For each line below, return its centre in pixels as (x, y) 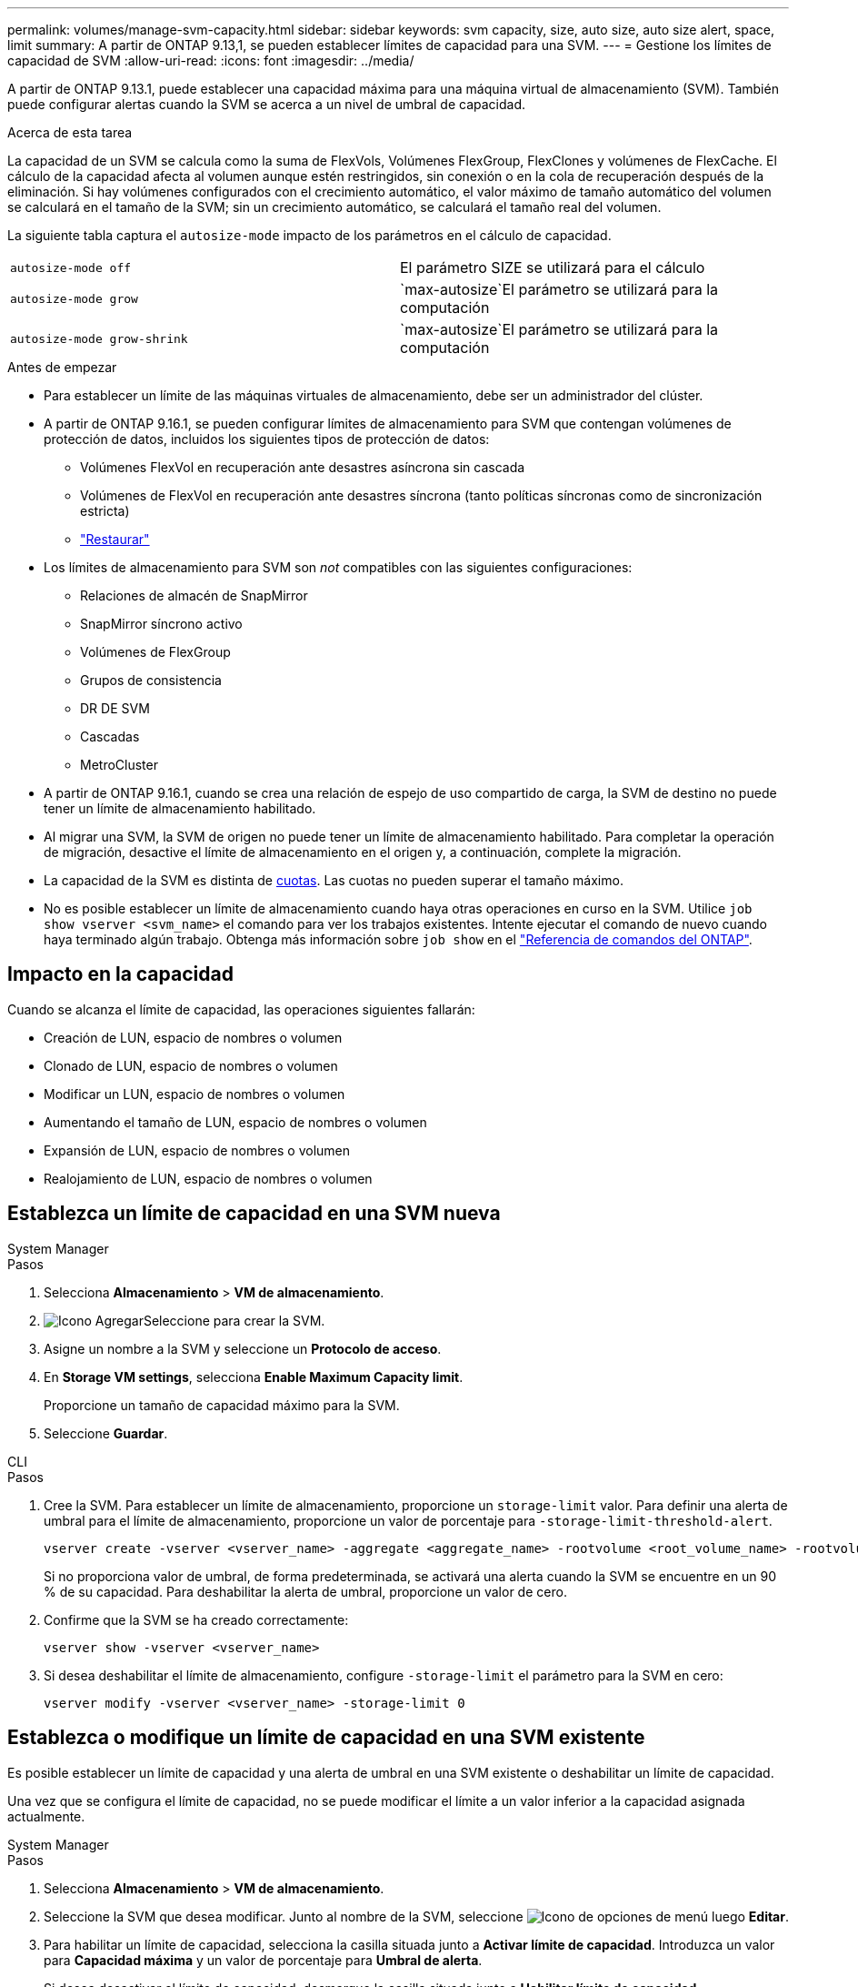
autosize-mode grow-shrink (99, 338)
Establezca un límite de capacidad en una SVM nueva (254, 1214)
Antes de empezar (62, 367)
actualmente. (46, 1816)
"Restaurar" (115, 539)
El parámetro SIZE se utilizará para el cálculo (553, 267)
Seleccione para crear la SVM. (234, 1320)
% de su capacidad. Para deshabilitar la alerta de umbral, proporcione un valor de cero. (305, 1591)
